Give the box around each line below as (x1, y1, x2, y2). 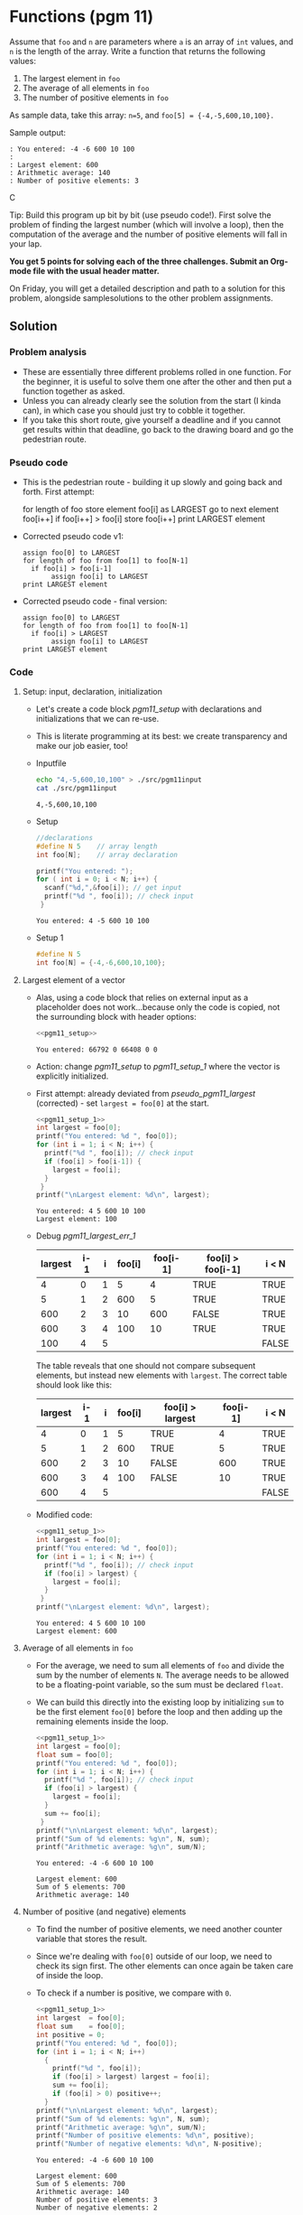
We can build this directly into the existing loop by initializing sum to (35, 1696, 284, 1708)
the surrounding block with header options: (35, 1011, 197, 1022)
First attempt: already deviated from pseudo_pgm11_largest (35, 1088, 256, 1098)
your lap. (9, 238, 42, 249)
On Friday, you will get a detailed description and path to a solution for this (9, 283, 286, 294)
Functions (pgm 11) (9, 6, 154, 27)
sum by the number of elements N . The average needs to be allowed (35, 1669, 289, 1681)
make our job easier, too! (35, 741, 129, 752)
